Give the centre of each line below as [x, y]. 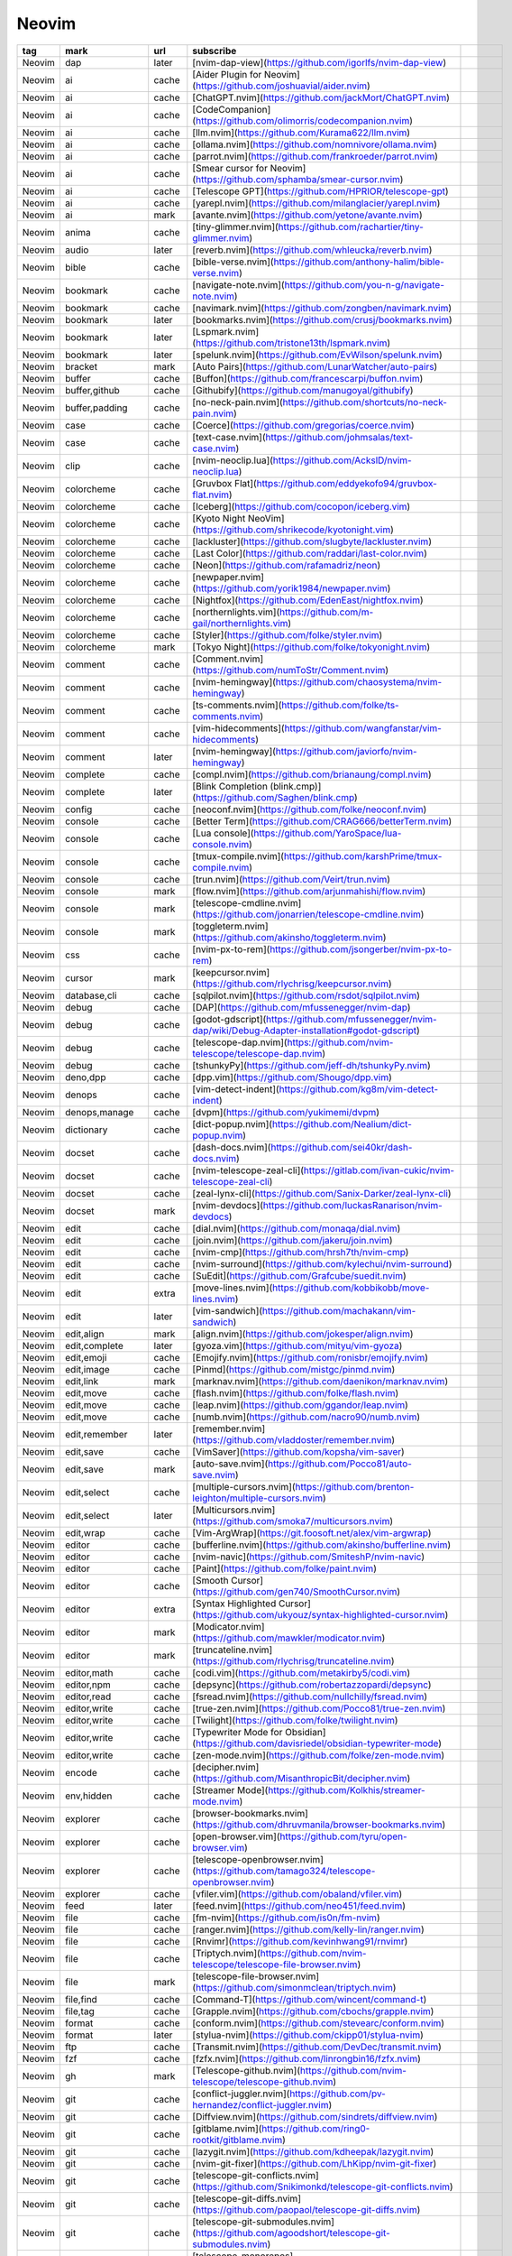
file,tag [79, 2011]
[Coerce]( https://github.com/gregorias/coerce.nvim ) [303, 425]
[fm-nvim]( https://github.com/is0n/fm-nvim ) [286, 1918]
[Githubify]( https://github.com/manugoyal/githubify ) [303, 390]
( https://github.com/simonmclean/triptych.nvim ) [294, 1987]
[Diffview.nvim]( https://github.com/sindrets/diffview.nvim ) [315, 2116]
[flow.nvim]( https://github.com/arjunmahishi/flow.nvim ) [309, 891]
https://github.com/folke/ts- [340, 705]
